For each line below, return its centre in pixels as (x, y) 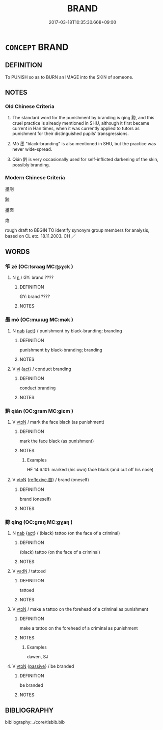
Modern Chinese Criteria (35, 178)
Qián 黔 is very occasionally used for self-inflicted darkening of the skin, (85, 160)
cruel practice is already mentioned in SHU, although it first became (81, 123)
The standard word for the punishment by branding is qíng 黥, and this (83, 118)
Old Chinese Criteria (30, 107)
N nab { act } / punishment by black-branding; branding (67, 331)
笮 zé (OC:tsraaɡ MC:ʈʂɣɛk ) (39, 267)
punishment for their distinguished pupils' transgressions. (70, 134)
